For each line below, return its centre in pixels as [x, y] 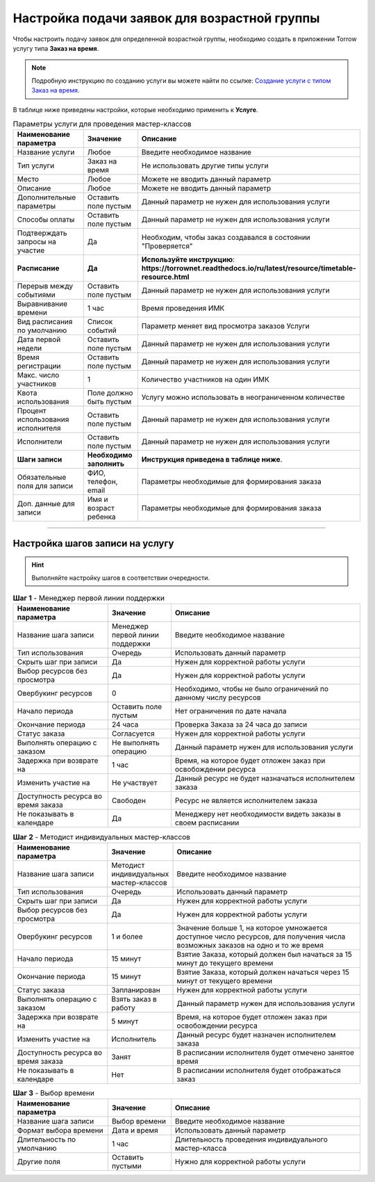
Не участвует [134, 783]
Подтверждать [42, 233]
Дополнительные [47, 197]
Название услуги [46, 152]
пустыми [127, 1166]
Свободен [128, 801]
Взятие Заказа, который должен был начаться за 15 [264, 954]
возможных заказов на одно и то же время [250, 945]
